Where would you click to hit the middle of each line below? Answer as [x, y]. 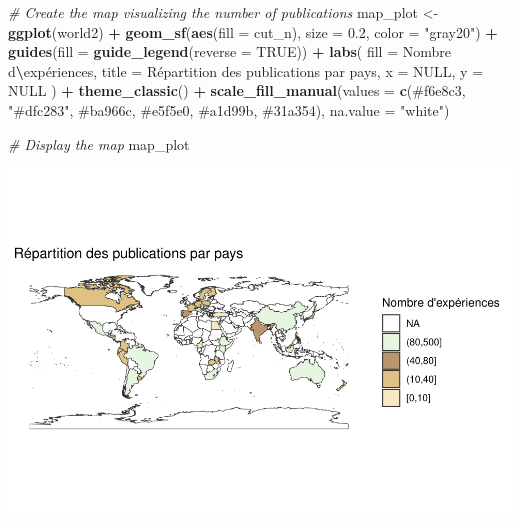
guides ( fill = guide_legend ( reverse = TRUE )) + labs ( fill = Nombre [229, 51]
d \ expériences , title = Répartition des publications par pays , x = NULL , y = [246, 70]
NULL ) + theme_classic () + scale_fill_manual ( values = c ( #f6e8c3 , [237, 90]
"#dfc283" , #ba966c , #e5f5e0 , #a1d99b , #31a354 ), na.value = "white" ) [229, 109]
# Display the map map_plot [99, 143]
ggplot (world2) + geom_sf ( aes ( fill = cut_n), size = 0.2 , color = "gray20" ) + [253, 31]
